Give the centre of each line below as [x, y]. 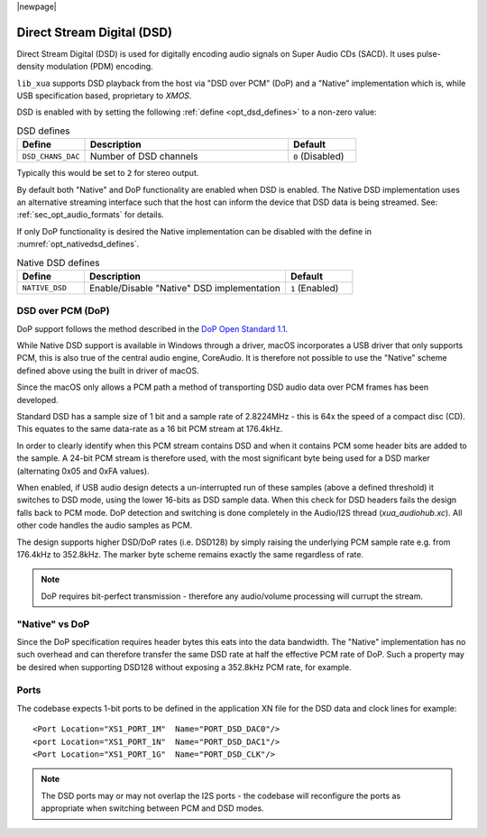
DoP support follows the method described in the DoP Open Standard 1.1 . [152, 328]
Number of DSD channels [144, 156]
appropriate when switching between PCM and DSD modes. [153, 808]
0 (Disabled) [319, 156]
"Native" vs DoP [53, 624]
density [31, 67]
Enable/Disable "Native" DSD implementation [185, 288]
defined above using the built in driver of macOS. [108, 371]
